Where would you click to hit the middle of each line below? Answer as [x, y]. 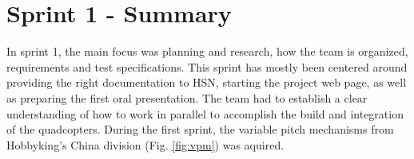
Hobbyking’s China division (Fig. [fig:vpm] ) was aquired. [145, 144]
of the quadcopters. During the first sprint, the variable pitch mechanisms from [200, 129]
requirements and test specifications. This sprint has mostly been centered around [207, 66]
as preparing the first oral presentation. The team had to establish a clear [187, 97]
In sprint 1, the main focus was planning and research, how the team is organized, [207, 51]
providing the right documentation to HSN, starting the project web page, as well [207, 82]
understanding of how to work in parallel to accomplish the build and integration [205, 113]
